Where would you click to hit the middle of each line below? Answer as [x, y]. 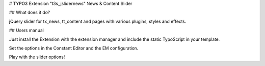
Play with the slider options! [37, 57]
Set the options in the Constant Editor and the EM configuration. [74, 48]
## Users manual [26, 30]
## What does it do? [29, 13]
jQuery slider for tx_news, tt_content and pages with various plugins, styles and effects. [98, 21]
